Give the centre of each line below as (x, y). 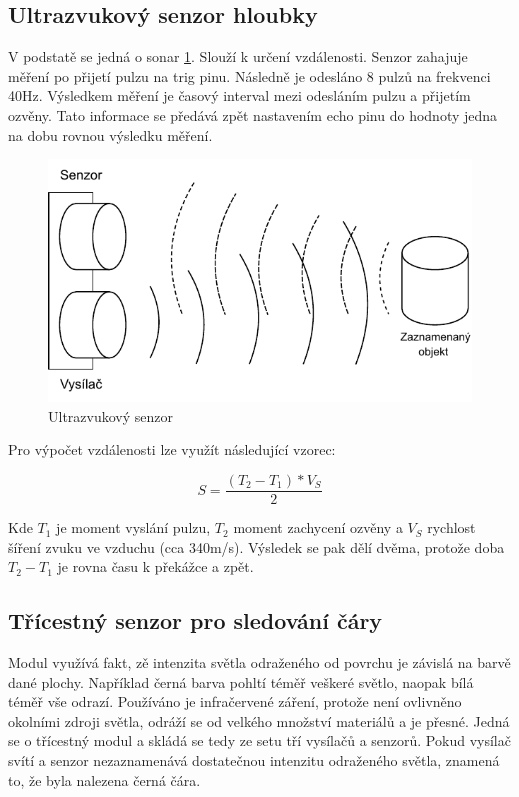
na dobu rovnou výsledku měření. (110, 134)
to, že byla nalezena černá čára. (104, 779)
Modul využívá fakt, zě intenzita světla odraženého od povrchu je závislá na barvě (259, 662)
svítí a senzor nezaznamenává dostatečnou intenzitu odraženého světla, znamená (254, 760)
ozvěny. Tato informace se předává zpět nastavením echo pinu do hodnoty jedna (253, 114)
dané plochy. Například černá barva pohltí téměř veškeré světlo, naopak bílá (241, 681)
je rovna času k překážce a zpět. (155, 566)
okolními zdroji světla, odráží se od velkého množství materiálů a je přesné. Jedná (259, 720)
